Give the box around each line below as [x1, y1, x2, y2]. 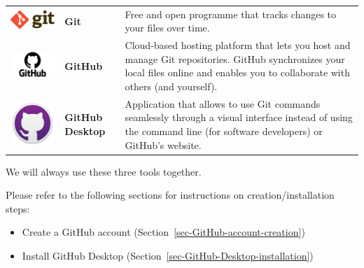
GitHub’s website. [125, 137, 202, 152]
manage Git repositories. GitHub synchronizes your [125, 51, 345, 66]
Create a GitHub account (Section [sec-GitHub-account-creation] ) [22, 225, 305, 239]
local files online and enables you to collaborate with [125, 65, 350, 80]
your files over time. [125, 20, 210, 35]
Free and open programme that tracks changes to [125, 6, 337, 21]
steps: [6, 201, 30, 216]
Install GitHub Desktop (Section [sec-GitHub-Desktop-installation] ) [22, 248, 314, 263]
